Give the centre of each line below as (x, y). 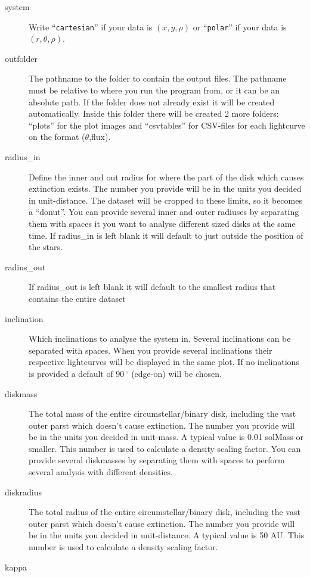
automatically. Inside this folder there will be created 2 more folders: (154, 113)
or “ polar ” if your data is (240, 26)
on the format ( (57, 137)
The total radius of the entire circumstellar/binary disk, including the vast (165, 512)
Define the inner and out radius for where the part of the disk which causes (166, 177)
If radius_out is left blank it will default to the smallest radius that (152, 287)
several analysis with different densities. (101, 472)
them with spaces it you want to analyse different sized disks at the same (162, 223)
